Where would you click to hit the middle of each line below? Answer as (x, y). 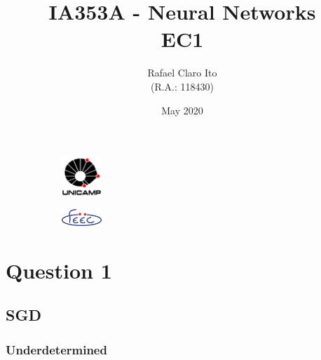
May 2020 (182, 110)
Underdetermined (56, 349)
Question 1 (59, 270)
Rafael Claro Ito (182, 73)
